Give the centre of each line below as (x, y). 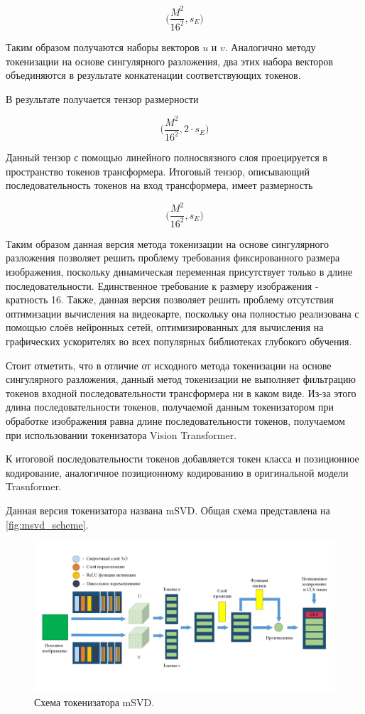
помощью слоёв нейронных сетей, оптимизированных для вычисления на (165, 327)
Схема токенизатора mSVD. (94, 702)
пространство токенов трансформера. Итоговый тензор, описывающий (158, 171)
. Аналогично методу (270, 47)
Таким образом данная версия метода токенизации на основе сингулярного (167, 243)
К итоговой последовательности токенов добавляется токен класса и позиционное (182, 459)
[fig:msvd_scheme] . (47, 524)
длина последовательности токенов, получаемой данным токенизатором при (170, 407)
